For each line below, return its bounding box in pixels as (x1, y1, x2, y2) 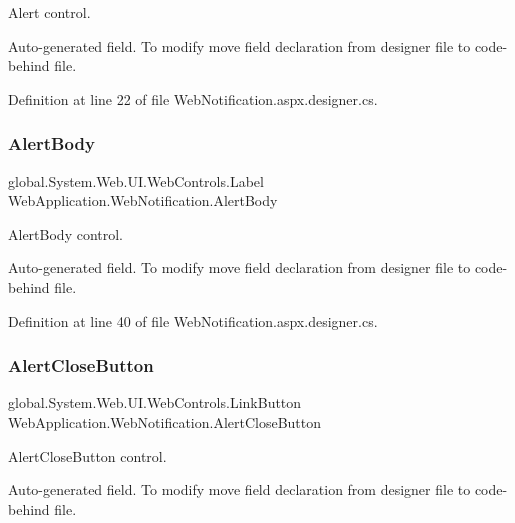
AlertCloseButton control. (8, 445, 167, 466)
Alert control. (8, 2, 91, 22)
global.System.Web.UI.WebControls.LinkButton (8, 392, 302, 413)
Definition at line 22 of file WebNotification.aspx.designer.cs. (8, 88, 378, 109)
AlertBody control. (8, 223, 124, 244)
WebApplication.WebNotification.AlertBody (8, 190, 278, 211)
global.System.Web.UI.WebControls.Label (8, 170, 264, 191)
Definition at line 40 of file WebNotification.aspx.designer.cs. (8, 310, 378, 331)
